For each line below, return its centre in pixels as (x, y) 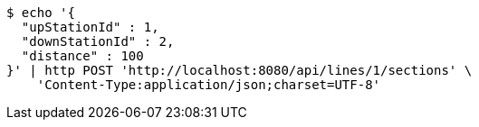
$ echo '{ (41, 13)
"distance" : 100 (82, 56)
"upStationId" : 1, (90, 27)
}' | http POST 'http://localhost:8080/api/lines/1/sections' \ (239, 70)
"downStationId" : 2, (98, 41)
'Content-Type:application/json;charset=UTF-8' (209, 85)
